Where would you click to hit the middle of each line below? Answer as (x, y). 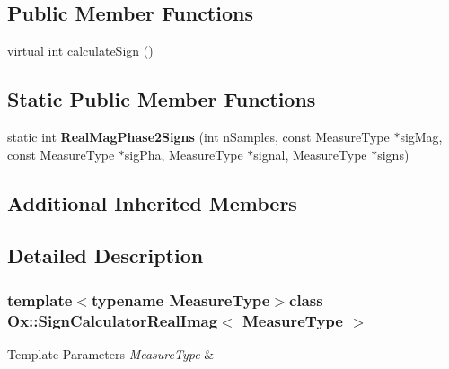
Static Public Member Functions (162, 99)
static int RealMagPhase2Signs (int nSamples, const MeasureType (198, 136)
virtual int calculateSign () (80, 51)
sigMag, (421, 136)
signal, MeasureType (310, 154)
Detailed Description (106, 255)
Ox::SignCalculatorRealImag (113, 320)
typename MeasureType (180, 299)
